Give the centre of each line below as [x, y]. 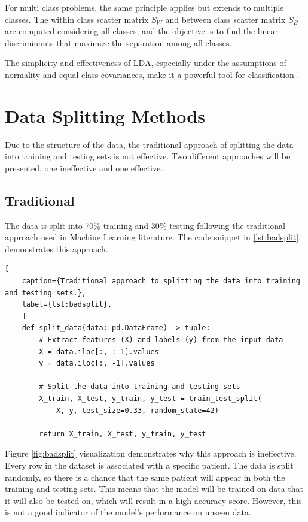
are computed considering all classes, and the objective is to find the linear [142, 31]
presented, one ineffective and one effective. [84, 168]
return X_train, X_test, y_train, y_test [123, 434]
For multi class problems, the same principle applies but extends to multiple [144, 7]
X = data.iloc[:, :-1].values [99, 351]
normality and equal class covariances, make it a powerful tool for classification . [152, 74]
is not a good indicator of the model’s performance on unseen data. [128, 512]
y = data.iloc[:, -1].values [97, 363]
